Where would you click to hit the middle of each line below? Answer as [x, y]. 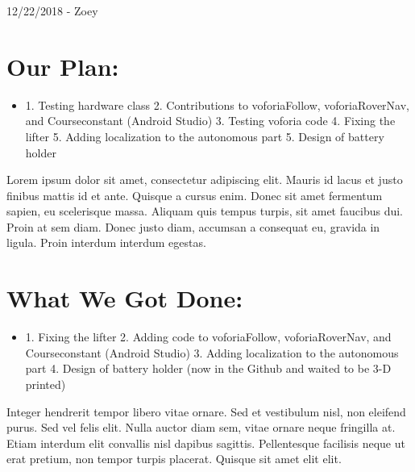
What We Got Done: [125, 298]
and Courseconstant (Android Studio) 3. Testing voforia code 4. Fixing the [210, 121]
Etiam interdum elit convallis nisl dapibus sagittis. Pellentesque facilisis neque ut [206, 443]
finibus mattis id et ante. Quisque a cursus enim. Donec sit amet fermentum [195, 195]
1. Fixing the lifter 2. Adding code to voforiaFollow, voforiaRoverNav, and [208, 337]
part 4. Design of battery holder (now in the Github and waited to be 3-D [208, 368]
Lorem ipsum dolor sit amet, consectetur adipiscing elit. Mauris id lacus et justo [205, 180]
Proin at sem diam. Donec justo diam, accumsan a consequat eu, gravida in [193, 226]
